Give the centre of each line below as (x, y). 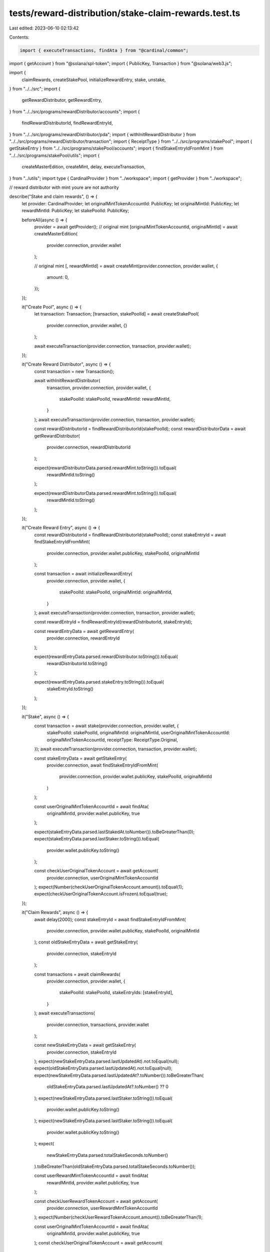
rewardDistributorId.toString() (77, 664)
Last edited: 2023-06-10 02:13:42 (44, 28)
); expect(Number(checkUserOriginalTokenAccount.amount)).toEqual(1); (109, 887)
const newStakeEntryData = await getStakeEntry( (85, 1045)
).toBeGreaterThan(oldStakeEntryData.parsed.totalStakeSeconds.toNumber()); (115, 1166)
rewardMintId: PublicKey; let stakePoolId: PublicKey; (75, 211)
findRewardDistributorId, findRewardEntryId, (67, 123)
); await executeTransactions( (64, 1013)
